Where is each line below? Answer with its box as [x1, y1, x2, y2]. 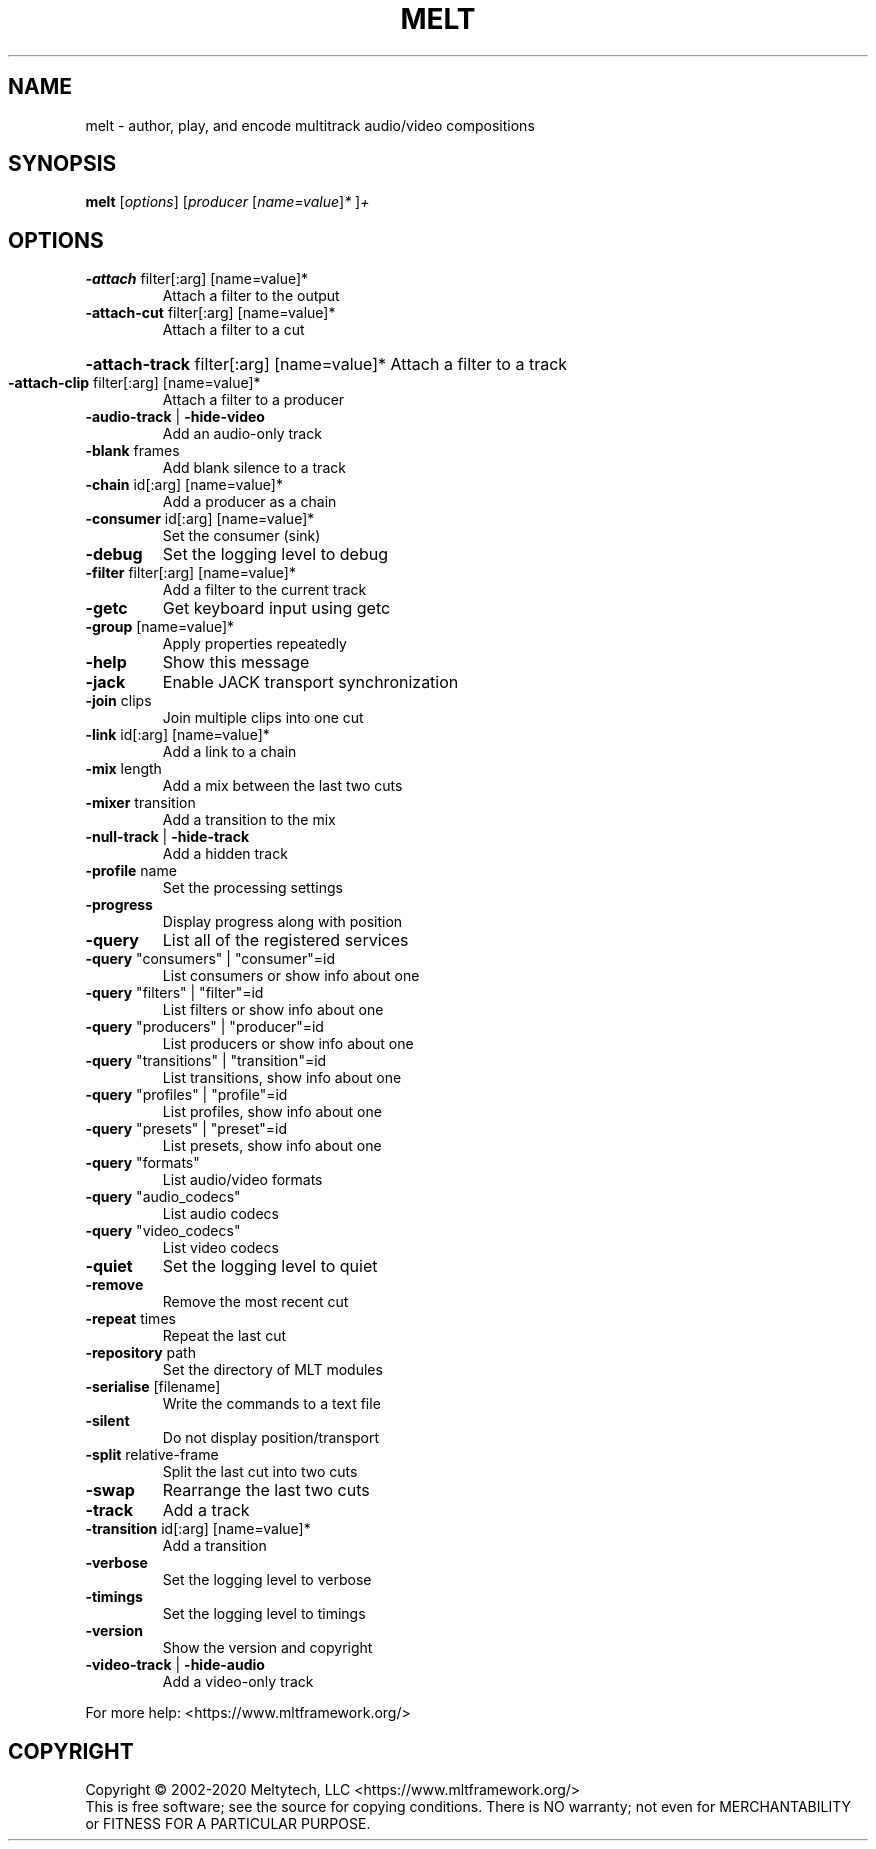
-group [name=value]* [85, 618, 235, 636]
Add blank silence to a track [162, 459, 346, 477]
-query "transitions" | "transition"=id [85, 1052, 327, 1070]
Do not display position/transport [162, 1429, 380, 1447]
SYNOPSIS [8, 151, 117, 177]
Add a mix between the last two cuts [162, 777, 403, 795]
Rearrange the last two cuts [162, 1480, 370, 1501]
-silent [85, 1412, 130, 1430]
